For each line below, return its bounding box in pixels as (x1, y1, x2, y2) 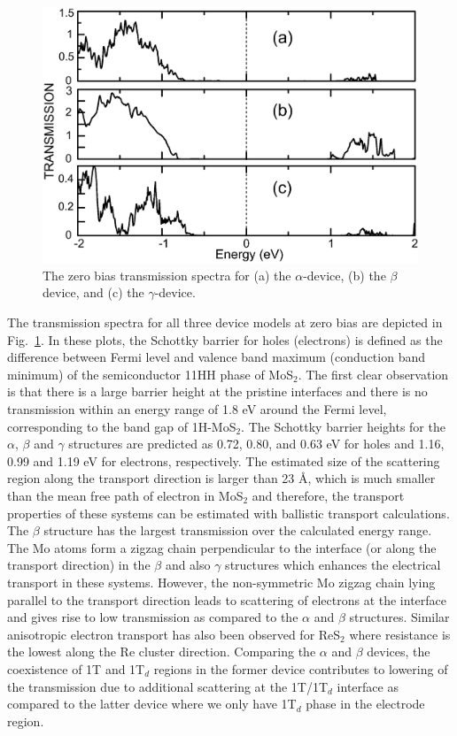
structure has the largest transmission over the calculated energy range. (43, 521, 432, 540)
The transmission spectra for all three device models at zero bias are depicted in (7, 313, 443, 332)
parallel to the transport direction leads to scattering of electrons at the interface (7, 590, 447, 609)
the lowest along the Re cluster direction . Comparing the (7, 642, 316, 661)
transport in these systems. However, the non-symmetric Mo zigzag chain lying (7, 572, 436, 591)
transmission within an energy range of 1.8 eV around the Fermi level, (7, 400, 387, 418)
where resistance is (349, 625, 451, 643)
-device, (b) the (303, 265, 386, 284)
